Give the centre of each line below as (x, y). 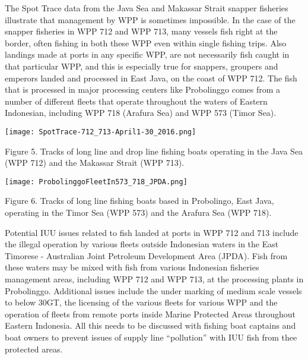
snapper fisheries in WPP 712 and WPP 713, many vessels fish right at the (141, 31)
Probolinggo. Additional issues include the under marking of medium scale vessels (153, 290)
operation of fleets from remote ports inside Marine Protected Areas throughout (150, 314)
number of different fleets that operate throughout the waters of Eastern (136, 101)
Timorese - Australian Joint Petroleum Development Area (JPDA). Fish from (146, 255)
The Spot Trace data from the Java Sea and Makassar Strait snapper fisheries (147, 8)
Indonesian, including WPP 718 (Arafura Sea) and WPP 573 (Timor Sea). (141, 113)
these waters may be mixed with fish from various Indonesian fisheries (132, 267)
